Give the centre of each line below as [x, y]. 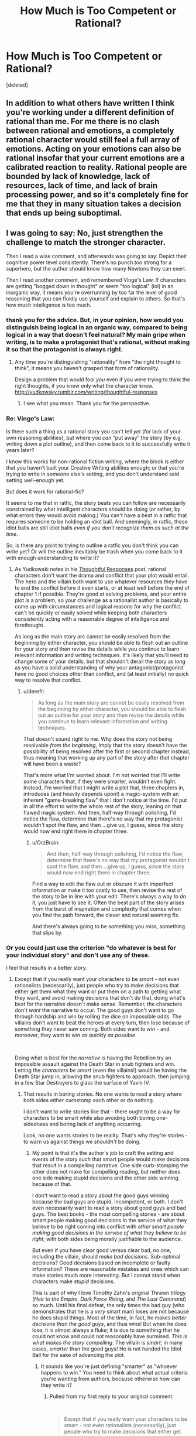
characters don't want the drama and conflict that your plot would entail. [102, 575]
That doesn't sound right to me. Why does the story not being [98, 738]
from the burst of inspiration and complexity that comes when [106, 908]
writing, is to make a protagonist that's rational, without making [98, 342]
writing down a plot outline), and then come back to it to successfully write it [98, 444]
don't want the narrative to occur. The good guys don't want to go [94, 1010]
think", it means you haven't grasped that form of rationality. [87, 368]
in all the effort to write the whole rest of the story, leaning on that [102, 806]
